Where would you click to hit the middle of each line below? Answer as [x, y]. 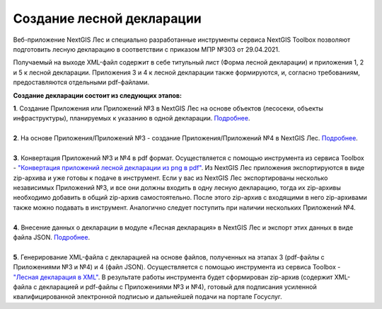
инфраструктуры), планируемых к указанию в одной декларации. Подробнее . [132, 118]
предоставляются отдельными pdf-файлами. [81, 82]
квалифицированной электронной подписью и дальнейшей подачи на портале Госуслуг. [147, 297]
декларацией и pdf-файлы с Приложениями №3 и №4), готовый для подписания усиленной [178, 286]
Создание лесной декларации [107, 18]
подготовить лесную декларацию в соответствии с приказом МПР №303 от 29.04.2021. [146, 49]
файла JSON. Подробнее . [52, 237]
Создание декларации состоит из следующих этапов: [97, 95]
